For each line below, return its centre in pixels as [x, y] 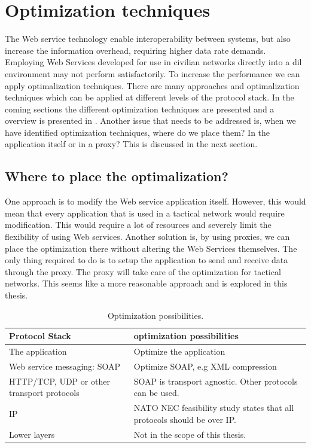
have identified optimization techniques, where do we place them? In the [138, 132]
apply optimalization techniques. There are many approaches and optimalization [152, 85]
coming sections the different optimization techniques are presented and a [140, 109]
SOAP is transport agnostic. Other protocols [216, 381]
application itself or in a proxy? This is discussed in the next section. [131, 144]
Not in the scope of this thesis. [190, 434]
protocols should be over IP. [185, 419]
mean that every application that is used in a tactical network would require [145, 213]
